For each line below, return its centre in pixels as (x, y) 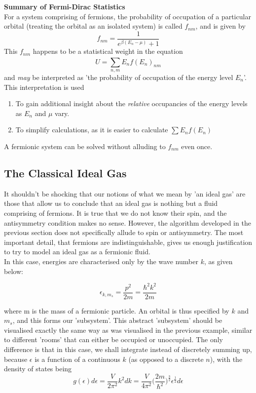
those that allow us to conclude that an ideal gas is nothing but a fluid (111, 203)
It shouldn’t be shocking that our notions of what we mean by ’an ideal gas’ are (125, 193)
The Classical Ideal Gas (65, 173)
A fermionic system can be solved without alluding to (85, 146)
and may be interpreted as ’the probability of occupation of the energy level (119, 77)
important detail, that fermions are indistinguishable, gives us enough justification (128, 242)
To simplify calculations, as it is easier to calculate (92, 130)
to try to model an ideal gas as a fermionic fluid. (77, 252)
